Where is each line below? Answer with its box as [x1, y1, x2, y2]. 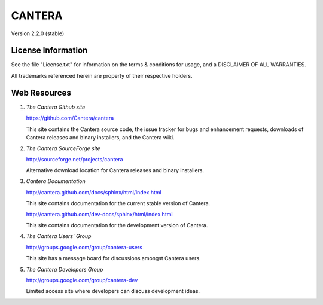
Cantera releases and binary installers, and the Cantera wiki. [26, 133, 175, 141]
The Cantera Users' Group [26, 233, 92, 240]
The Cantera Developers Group [26, 266, 103, 273]
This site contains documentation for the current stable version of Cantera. [26, 200, 211, 207]
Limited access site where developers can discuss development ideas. [26, 288, 200, 295]
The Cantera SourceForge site [26, 145, 101, 152]
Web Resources [11, 87, 71, 98]
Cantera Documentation [26, 178, 86, 185]
